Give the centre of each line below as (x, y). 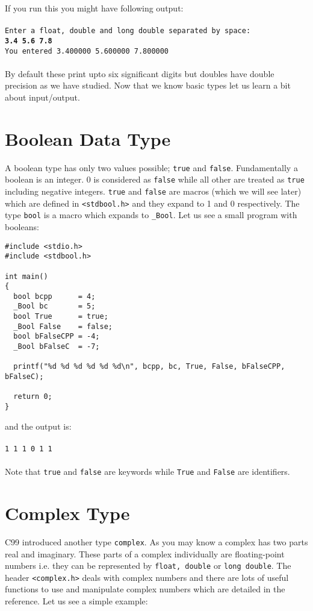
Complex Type (67, 512)
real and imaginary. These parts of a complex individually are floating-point (145, 553)
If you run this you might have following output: (94, 8)
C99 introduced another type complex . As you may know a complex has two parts (156, 541)
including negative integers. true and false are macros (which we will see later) (153, 191)
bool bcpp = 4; (54, 296)
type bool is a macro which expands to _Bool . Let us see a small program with (151, 215)
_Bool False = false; (63, 326)
